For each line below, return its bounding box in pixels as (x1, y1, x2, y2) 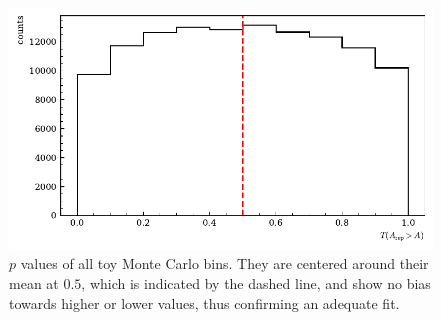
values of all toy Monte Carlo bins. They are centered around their (20, 253, 429, 274)
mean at (9, 272, 59, 293)
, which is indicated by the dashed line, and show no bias (81, 272, 431, 293)
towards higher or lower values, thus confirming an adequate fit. (9, 292, 400, 313)
